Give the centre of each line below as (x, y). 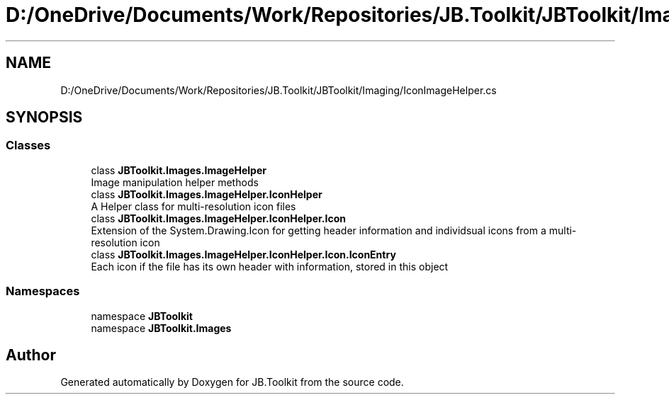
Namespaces (43, 291)
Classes (28, 145)
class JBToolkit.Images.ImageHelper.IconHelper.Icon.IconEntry (243, 254)
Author (31, 355)
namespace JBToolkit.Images (161, 328)
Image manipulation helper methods (175, 182)
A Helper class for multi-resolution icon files (193, 206)
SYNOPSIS (44, 118)
